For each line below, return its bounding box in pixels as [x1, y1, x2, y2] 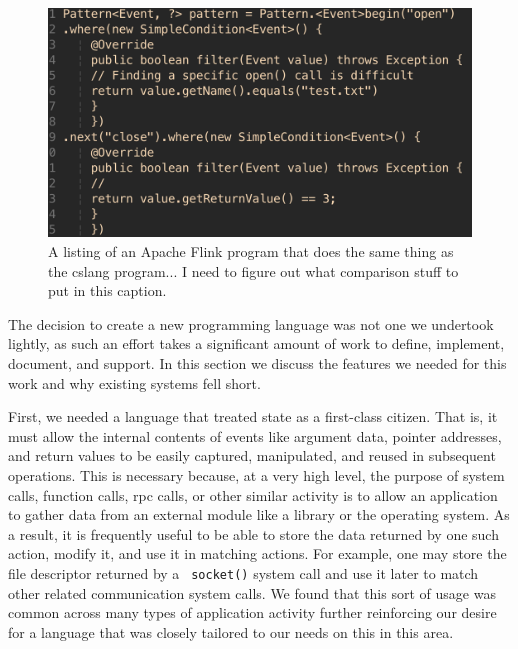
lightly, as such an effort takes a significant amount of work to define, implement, [8, 333, 505, 354]
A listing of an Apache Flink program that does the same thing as [48, 240, 454, 261]
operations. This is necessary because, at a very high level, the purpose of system [8, 464, 505, 485]
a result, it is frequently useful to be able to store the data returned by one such [8, 523, 499, 544]
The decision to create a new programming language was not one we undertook [8, 313, 494, 334]
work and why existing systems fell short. [8, 372, 261, 393]
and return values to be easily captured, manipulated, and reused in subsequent [8, 445, 496, 466]
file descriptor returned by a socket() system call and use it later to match [8, 562, 479, 583]
